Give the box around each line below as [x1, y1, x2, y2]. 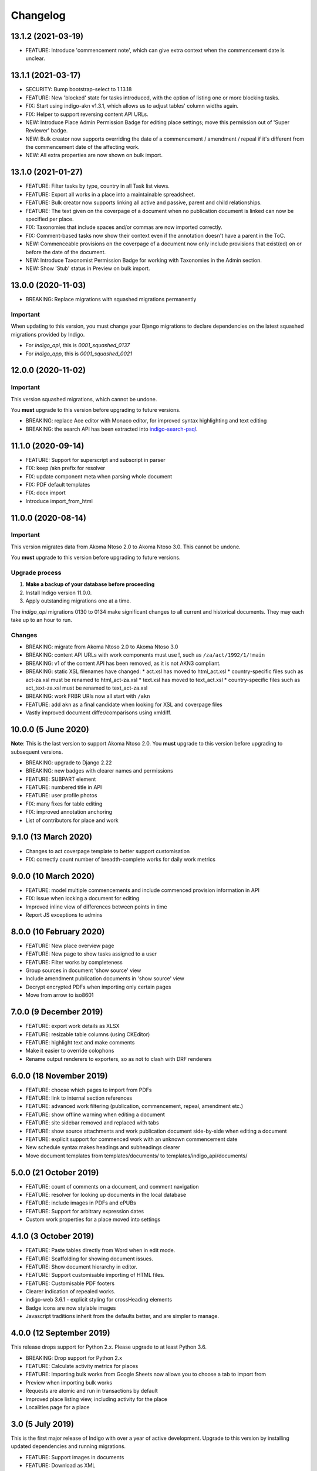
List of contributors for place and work [25, 817, 119, 824]
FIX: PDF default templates [25, 481, 90, 488]
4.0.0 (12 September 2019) [11, 1328, 111, 1338]
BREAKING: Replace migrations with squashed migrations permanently [25, 296, 197, 303]
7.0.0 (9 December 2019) [11, 1007, 103, 1017]
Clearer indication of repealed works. [25, 1288, 116, 1295]
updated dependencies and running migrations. [11, 1443, 126, 1450]
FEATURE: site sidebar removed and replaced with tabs [25, 1119, 159, 1126]
